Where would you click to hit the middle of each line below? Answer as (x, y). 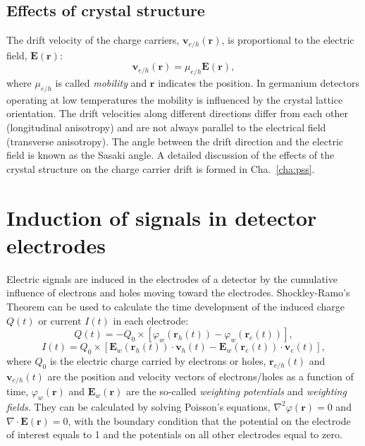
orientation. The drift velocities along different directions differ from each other (177, 113)
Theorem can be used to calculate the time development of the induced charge (175, 306)
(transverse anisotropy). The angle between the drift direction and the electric (175, 141)
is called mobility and (101, 83)
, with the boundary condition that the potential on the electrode (209, 420)
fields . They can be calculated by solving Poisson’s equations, (138, 406)
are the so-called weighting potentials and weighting (236, 391)
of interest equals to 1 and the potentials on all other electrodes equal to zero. (174, 434)
